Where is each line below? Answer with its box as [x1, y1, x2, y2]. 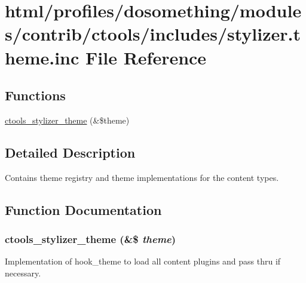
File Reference [85, 45, 207, 69]
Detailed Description [5, 143, 136, 161]
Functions [5, 86, 66, 104]
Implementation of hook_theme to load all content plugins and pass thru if [5, 255, 281, 267]
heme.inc [5, 45, 79, 69]
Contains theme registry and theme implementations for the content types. [5, 171, 279, 183]
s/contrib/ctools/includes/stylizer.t [5, 21, 301, 46]
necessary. [5, 266, 41, 279]
